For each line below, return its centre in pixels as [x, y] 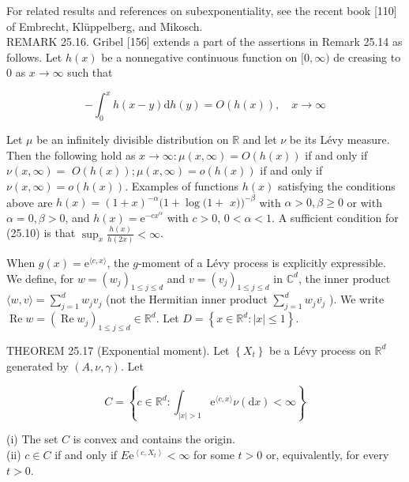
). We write [356, 299]
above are [30, 202]
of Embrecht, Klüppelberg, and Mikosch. [105, 26]
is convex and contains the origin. [154, 439]
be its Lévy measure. [340, 139]
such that [90, 72]
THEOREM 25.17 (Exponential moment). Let [118, 350]
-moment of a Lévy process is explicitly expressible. [262, 262]
